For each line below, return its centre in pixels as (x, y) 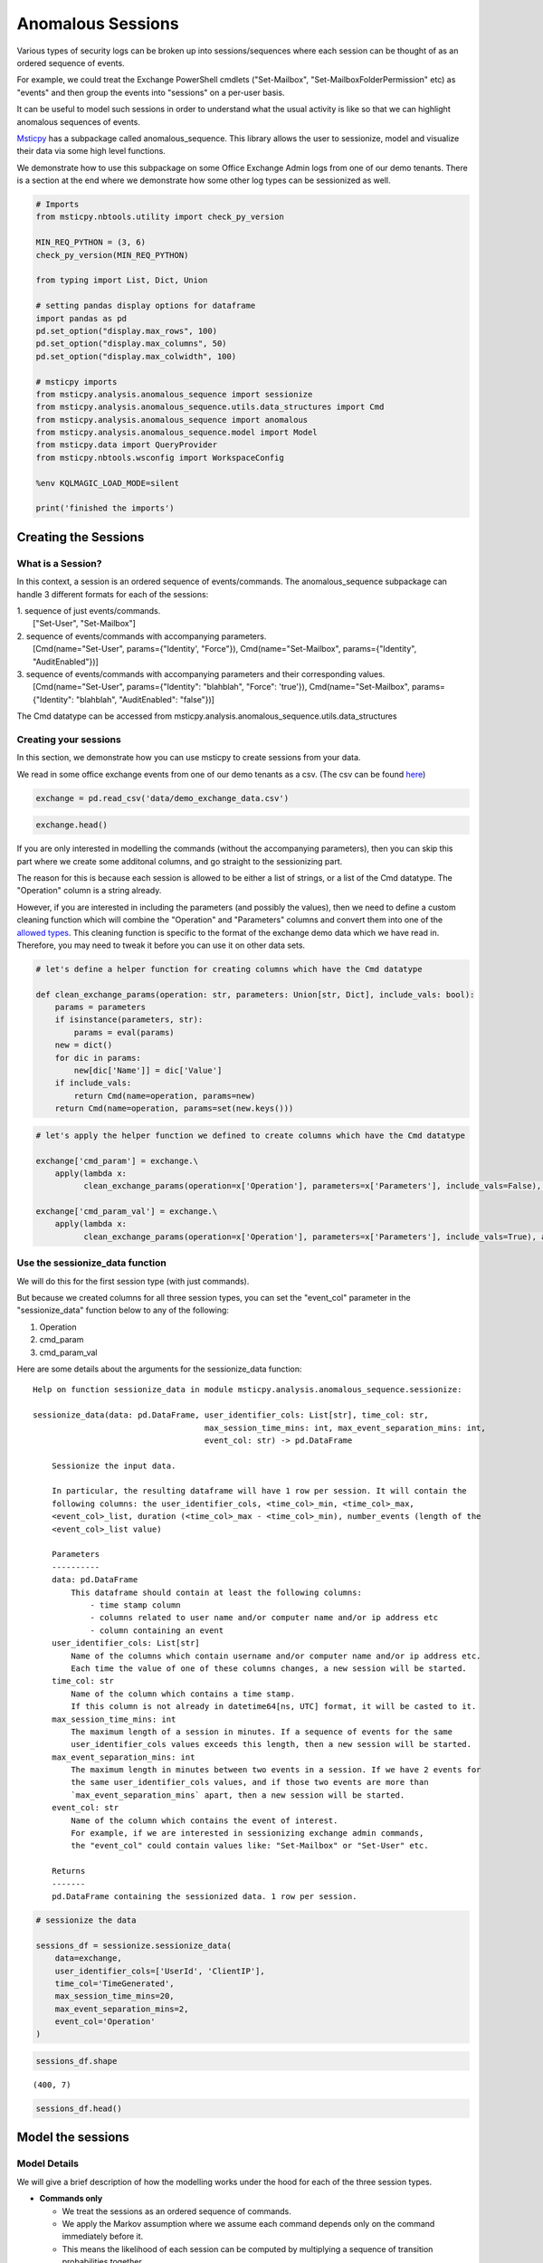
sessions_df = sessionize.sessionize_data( (134, 1945)
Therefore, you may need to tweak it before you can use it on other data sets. (161, 945)
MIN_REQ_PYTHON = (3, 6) (91, 243)
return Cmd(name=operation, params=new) (165, 1096)
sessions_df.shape (76, 2061)
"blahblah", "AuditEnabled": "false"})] (145, 699)
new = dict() (84, 1045)
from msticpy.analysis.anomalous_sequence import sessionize (174, 394)
